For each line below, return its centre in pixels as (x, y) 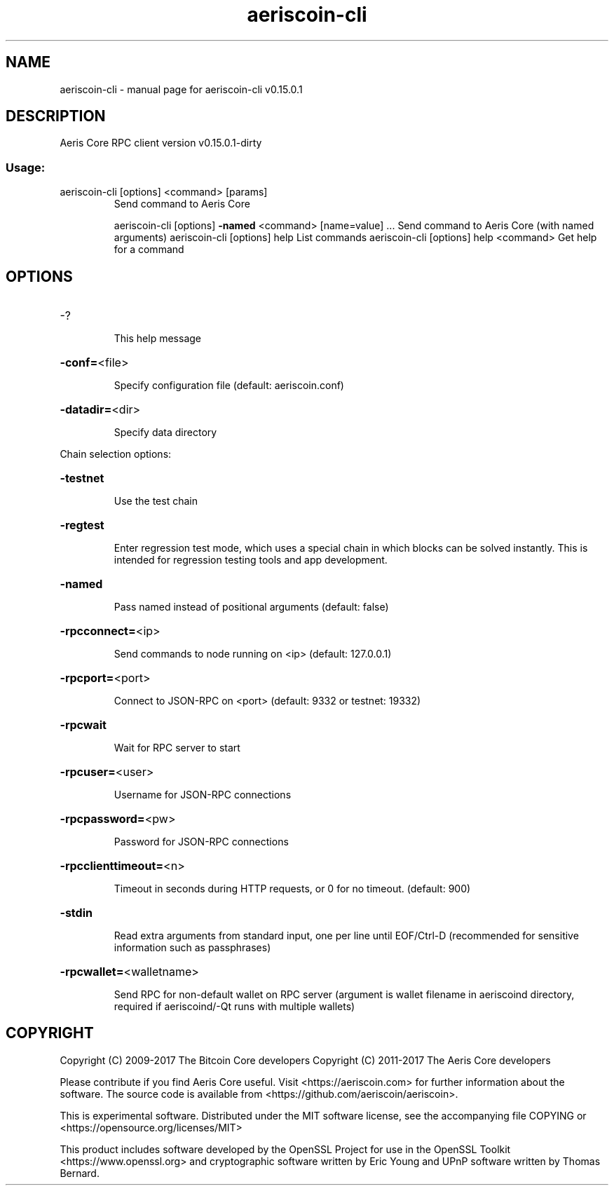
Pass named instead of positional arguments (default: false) (251, 607)
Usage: (26, 167)
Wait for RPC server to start (177, 748)
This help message (157, 339)
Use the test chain (156, 501)
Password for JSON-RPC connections (201, 842)
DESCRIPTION (56, 116)
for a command (149, 250)
